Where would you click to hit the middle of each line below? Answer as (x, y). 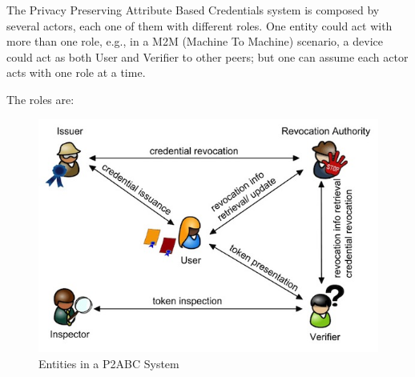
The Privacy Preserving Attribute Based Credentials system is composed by (193, 10)
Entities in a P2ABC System (109, 363)
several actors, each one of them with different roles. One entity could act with (199, 25)
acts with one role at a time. (76, 72)
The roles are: (40, 99)
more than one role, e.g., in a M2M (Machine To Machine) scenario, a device (195, 41)
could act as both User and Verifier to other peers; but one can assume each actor (207, 56)
